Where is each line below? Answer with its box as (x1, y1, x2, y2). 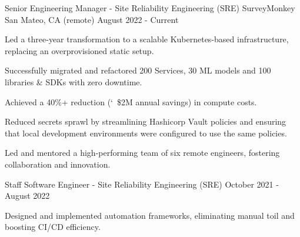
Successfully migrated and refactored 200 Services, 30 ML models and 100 (5, 64, 271, 76)
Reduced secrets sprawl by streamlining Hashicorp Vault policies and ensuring (5, 115, 286, 128)
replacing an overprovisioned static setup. (5, 44, 154, 56)
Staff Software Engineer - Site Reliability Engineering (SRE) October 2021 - (5, 178, 279, 190)
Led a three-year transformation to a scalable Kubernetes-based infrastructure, (5, 33, 289, 45)
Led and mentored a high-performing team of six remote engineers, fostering (5, 146, 280, 159)
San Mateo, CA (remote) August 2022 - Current (5, 13, 179, 25)
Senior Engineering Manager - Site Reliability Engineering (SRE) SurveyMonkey (5, 2, 295, 14)
